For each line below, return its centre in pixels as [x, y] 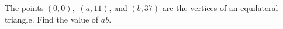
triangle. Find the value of [52, 19]
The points [24, 8]
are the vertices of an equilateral [220, 8]
